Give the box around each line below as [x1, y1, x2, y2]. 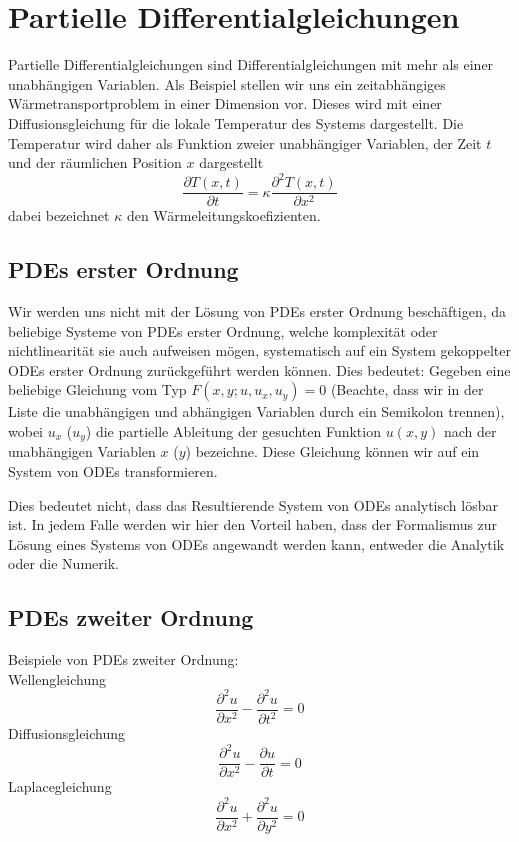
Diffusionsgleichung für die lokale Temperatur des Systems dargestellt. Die [8, 112, 464, 133]
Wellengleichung [8, 668, 107, 689]
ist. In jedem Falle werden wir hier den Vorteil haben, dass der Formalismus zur [8, 514, 498, 535]
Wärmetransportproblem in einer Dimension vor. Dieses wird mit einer [8, 93, 442, 114]
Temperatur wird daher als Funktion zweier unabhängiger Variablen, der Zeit [8, 132, 482, 153]
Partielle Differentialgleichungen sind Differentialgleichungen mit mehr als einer [8, 54, 494, 75]
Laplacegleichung [8, 776, 112, 797]
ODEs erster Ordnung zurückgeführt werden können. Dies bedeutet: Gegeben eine [8, 359, 511, 380]
